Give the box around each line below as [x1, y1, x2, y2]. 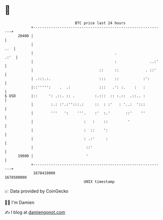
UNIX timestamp [83, 179, 115, 184]
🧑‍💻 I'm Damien [4, 199, 35, 205]
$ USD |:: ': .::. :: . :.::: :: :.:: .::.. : [4, 93, 146, 98]
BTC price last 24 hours [75, 21, 126, 25]
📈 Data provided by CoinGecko [4, 188, 69, 194]
